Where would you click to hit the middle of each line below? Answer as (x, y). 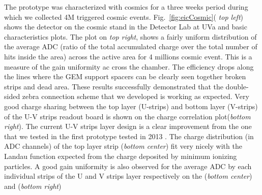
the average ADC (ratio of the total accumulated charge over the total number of (131, 46)
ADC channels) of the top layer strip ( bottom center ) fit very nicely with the (123, 146)
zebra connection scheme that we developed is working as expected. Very (136, 96)
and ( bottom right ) (33, 186)
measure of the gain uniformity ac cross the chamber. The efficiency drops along (129, 66)
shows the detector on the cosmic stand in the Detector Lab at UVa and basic (126, 27)
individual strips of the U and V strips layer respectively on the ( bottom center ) (128, 176)
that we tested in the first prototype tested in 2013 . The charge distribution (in (129, 136)
